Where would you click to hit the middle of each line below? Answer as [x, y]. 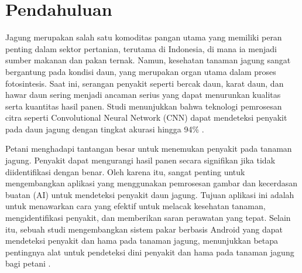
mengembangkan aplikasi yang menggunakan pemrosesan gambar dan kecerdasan [151, 183]
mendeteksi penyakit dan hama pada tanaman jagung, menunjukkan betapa [142, 240]
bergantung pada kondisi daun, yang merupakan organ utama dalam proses [141, 71]
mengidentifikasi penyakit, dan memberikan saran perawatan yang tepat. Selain [148, 218]
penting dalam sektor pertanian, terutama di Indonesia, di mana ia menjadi [141, 48]
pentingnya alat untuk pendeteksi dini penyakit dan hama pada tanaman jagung [150, 252]
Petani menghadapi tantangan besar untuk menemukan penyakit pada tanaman [149, 149]
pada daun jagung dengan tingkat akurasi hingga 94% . [105, 129]
